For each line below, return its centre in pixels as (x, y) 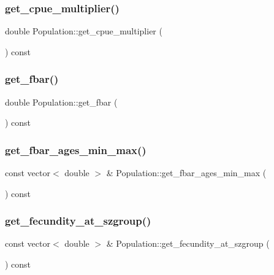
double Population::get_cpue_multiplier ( (84, 31)
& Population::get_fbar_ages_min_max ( (186, 173)
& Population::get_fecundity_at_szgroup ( (188, 243)
